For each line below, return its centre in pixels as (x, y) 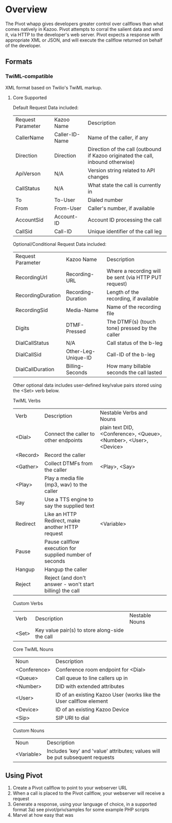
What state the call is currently (124, 185)
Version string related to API (121, 170)
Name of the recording (134, 307)
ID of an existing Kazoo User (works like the (108, 694)
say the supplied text (69, 506)
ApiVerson (28, 173)
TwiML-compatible (29, 77)
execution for (60, 548)
